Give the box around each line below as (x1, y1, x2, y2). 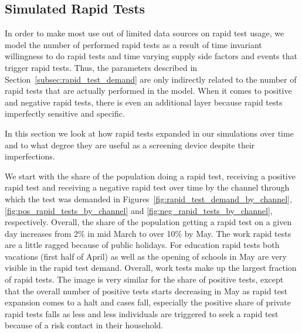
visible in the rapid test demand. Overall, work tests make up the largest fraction (5, 261, 297, 274)
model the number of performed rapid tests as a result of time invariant (5, 38, 262, 50)
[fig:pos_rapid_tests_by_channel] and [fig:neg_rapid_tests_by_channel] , (5, 204, 273, 216)
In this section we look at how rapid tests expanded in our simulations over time (5, 127, 294, 139)
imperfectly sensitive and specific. (5, 107, 125, 120)
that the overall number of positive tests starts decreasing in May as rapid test (5, 284, 287, 297)
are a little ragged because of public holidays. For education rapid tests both (5, 239, 280, 251)
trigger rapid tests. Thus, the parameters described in (5, 61, 198, 73)
